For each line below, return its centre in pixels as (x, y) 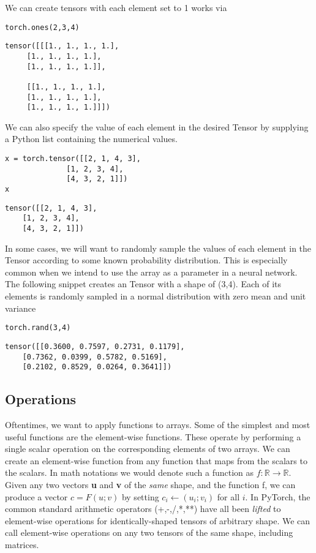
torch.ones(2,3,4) (42, 27)
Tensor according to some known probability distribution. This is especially (146, 260)
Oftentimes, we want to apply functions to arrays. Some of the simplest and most (158, 425)
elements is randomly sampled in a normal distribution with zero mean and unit (156, 296)
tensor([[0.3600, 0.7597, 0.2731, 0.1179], (95, 346)
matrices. (22, 544)
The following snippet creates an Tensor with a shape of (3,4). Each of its (143, 284)
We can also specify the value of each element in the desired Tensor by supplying (157, 126)
